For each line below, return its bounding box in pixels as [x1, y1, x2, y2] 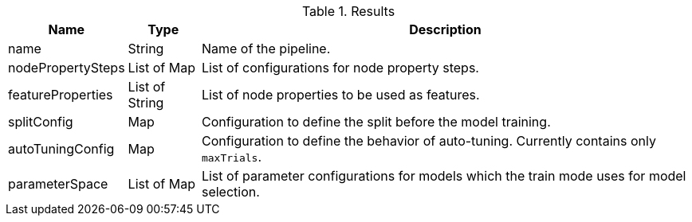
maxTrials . [201, 149, 261, 165]
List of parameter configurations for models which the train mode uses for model [201, 168, 686, 184]
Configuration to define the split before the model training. [201, 114, 551, 130]
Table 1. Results [301, 3, 395, 19]
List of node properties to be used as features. [201, 87, 480, 103]
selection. [201, 184, 260, 200]
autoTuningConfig [8, 141, 115, 157]
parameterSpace [8, 176, 108, 192]
